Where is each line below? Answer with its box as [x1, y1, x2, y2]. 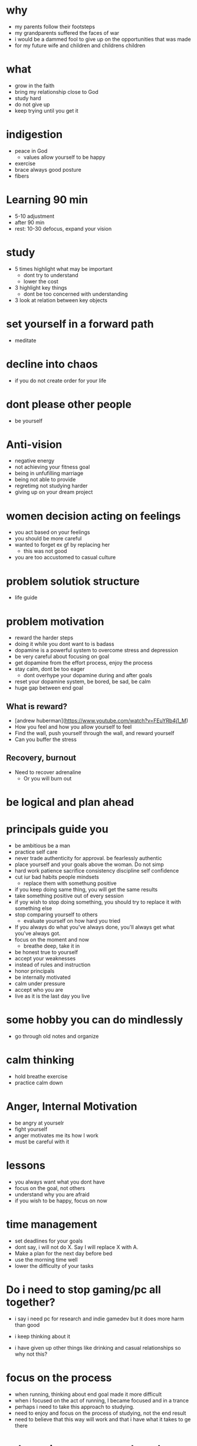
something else [14, 905, 52, 911]
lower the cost [23, 278, 59, 285]
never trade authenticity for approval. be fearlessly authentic [14, 855, 162, 861]
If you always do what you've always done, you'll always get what [14, 924, 175, 930]
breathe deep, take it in [23, 942, 80, 949]
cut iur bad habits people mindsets [14, 874, 99, 880]
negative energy [14, 457, 55, 464]
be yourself [14, 417, 43, 424]
